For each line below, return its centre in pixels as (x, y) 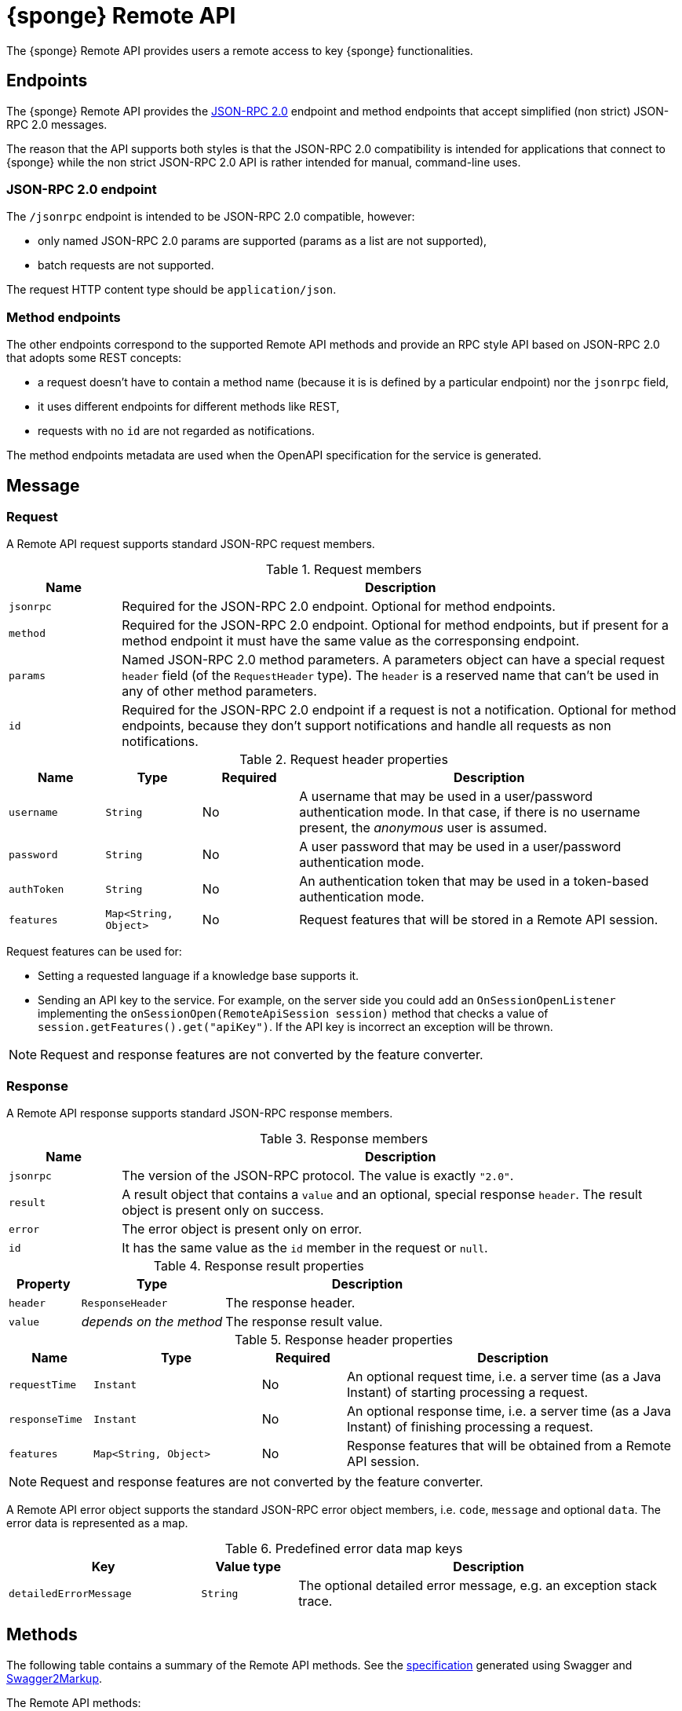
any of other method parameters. (219, 691)
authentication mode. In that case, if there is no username (470, 812)
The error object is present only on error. (242, 1229)
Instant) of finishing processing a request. (470, 1427)
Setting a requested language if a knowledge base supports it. (199, 976)
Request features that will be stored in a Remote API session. (479, 920)
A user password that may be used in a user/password (460, 847)
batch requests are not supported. (126, 265)
